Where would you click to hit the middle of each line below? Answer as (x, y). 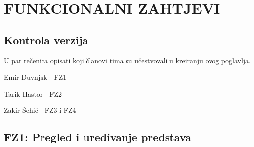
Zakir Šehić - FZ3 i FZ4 (40, 110)
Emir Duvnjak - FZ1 (35, 77)
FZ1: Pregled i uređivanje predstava (98, 137)
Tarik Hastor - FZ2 (33, 93)
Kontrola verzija (46, 39)
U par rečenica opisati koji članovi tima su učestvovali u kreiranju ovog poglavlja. (127, 60)
